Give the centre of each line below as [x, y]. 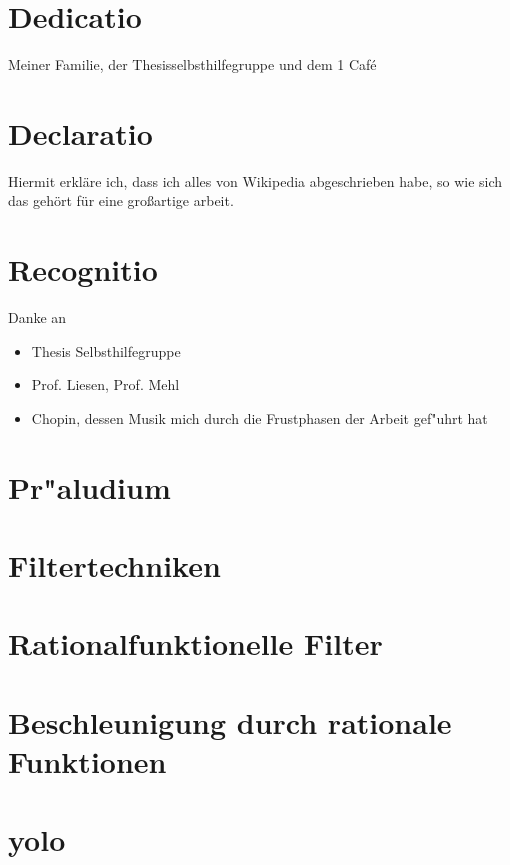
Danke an [37, 317]
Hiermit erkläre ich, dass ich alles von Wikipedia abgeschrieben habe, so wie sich [255, 180]
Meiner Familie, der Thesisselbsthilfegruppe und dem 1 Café [192, 64]
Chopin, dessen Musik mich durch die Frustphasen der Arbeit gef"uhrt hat [259, 417]
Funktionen [87, 761]
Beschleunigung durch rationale [230, 721]
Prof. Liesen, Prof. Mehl [105, 384]
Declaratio [80, 132]
